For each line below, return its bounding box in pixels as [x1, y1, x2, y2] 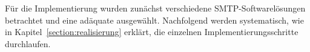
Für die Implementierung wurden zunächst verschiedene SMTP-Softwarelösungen [5, 2, 306, 14]
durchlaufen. [5, 37, 51, 50]
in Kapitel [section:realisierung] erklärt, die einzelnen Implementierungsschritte [5, 25, 298, 38]
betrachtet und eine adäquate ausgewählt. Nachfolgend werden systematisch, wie [5, 13, 304, 26]
